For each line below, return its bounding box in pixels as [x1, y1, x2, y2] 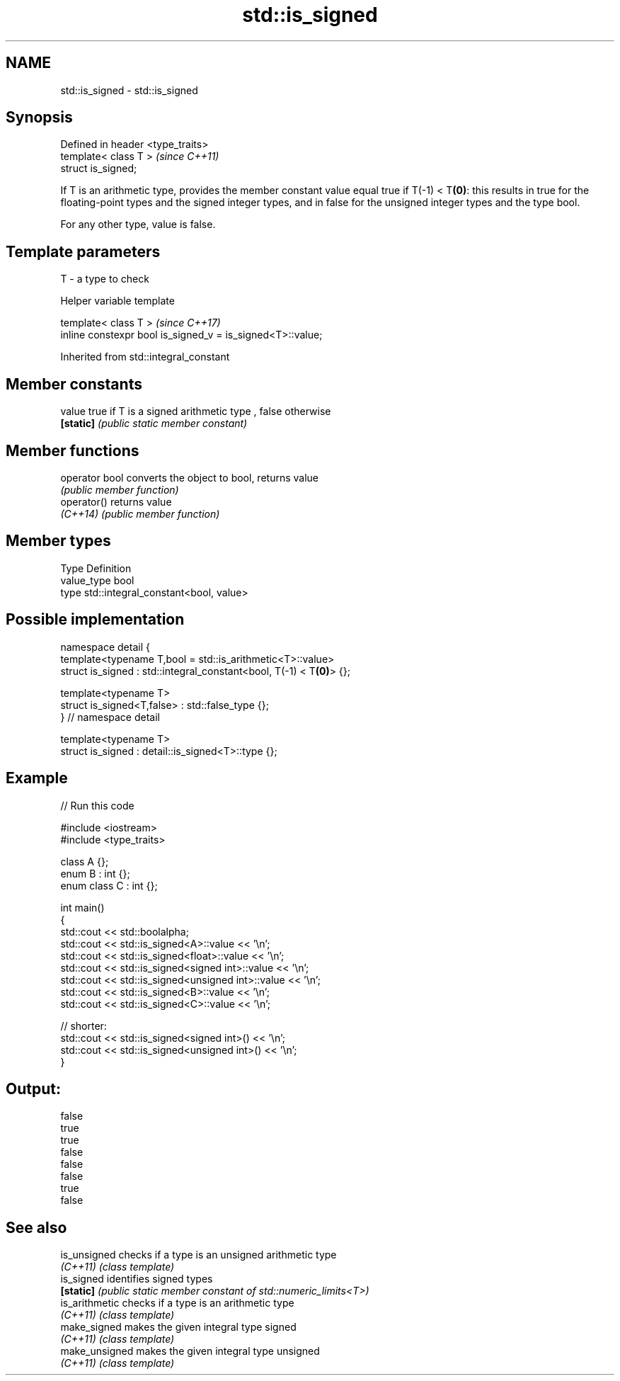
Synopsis [6, 108, 73, 127]
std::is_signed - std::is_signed [60, 84, 198, 96]
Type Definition [60, 562, 132, 574]
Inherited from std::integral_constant [60, 351, 230, 363]
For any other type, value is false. [60, 218, 216, 231]
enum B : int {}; [60, 867, 130, 880]
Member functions [6, 441, 139, 460]
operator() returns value [60, 495, 172, 508]
